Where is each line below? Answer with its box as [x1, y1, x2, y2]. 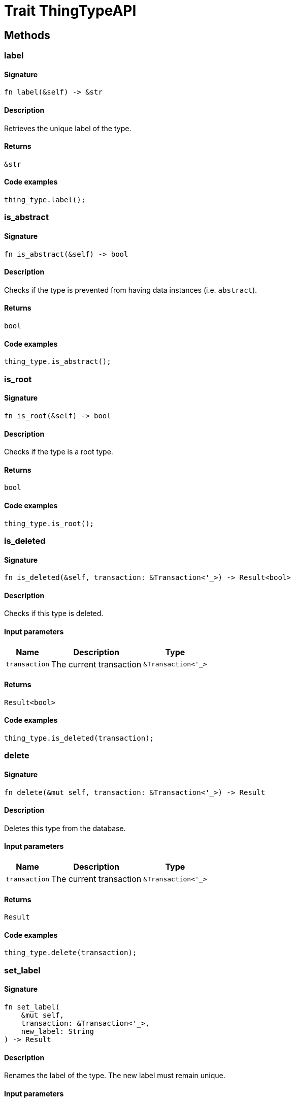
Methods [4, 28, 50, 42]
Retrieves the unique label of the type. [4, 124, 132, 133]
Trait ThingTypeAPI [4, 2, 137, 19]
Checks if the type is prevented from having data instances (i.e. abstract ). [4, 285, 257, 294]
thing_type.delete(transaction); [4, 948, 137, 957]
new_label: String [21, 1027, 94, 1036]
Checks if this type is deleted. [4, 609, 104, 618]
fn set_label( [4, 1003, 60, 1012]
